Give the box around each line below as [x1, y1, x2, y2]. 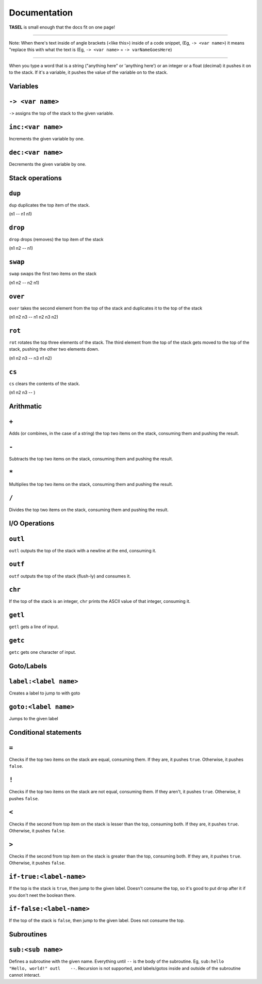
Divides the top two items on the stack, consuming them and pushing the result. [9, 507, 169, 513]
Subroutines [9, 930, 47, 938]
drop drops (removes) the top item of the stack [9, 237, 104, 242]
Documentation [9, 7, 73, 18]
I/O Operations [9, 519, 54, 528]
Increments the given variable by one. [9, 136, 84, 142]
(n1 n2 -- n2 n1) [9, 279, 40, 286]
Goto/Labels [9, 662, 47, 670]
